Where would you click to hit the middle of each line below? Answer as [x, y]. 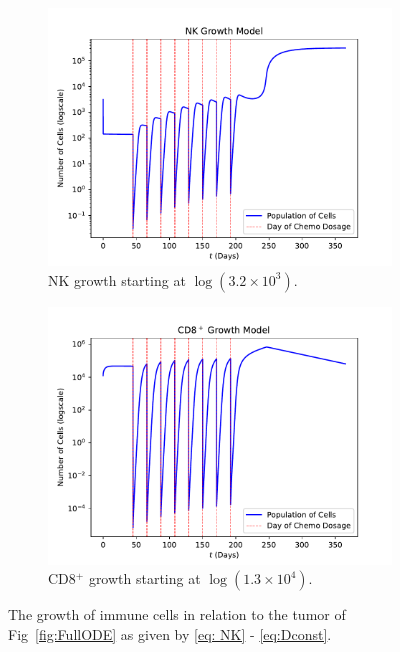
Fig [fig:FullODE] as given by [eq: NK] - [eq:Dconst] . [170, 633]
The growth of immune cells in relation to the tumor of [177, 614]
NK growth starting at [117, 279]
